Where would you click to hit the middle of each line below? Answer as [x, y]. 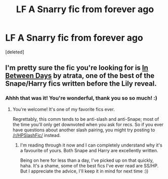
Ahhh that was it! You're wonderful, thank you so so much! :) [81, 98]
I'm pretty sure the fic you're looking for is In [77, 68]
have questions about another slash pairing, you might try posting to [84, 130]
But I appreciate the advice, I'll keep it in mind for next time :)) [84, 171]
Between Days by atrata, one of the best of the [80, 76]
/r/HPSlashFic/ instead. [36, 135]
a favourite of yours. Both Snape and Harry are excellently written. [89, 150]
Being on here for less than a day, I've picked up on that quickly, [87, 160]
